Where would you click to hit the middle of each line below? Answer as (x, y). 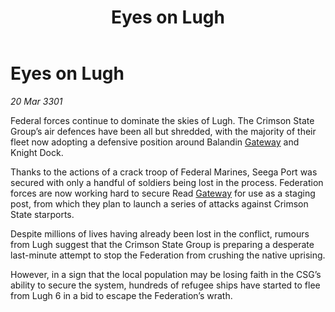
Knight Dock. (37, 152)
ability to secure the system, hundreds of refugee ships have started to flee (165, 285)
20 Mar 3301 (36, 101)
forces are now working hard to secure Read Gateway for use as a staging (163, 193)
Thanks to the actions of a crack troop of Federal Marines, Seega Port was (164, 172)
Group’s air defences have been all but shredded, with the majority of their (163, 131)
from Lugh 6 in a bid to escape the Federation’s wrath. (121, 295)
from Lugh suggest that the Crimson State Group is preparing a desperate (162, 244)
